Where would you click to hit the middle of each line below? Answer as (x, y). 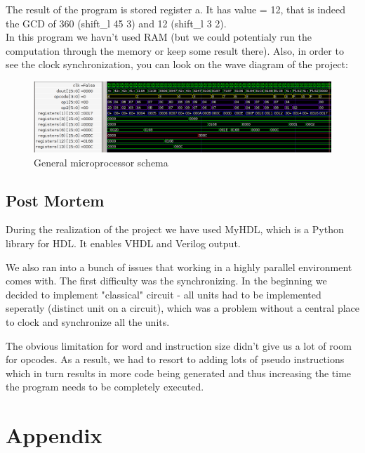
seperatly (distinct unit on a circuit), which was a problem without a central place (182, 308)
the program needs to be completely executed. (105, 387)
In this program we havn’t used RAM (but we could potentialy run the (159, 37)
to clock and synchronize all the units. (88, 321)
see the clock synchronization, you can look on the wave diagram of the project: (177, 64)
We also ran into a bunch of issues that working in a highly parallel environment (179, 267)
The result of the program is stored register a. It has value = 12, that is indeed (176, 9)
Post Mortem (55, 200)
